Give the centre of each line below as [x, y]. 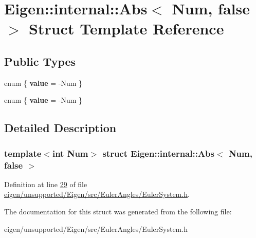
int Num [70, 153]
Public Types [40, 61]
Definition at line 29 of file [46, 184]
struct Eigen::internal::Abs [159, 153]
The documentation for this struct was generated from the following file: [118, 212]
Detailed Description [60, 128]
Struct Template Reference [126, 29]
